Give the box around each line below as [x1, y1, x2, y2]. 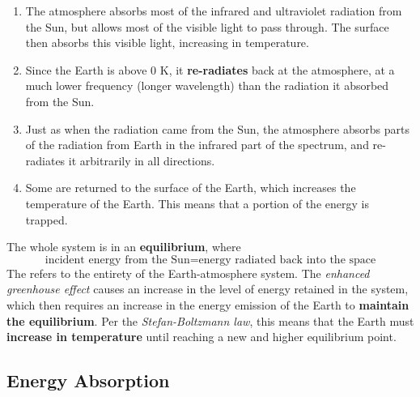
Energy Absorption [6, 368, 170, 393]
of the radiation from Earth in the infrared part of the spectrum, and [25, 136, 369, 153]
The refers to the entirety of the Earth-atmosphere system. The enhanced [6, 264, 370, 281]
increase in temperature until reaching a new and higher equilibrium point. [6, 328, 397, 345]
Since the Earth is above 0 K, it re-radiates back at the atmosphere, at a [25, 61, 395, 78]
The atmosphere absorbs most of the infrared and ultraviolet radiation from [25, 2, 402, 19]
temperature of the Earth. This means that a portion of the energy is [25, 194, 369, 211]
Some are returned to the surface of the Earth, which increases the [25, 179, 356, 196]
